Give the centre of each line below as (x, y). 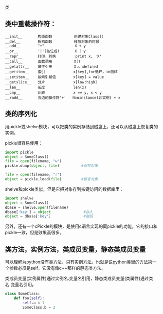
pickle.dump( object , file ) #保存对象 (52, 166)
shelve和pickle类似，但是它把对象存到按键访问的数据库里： (64, 189)
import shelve (19, 198)
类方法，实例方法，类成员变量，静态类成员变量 (75, 249)
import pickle (19, 152)
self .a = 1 (34, 303)
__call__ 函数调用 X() (43, 61)
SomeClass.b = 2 (39, 307)
